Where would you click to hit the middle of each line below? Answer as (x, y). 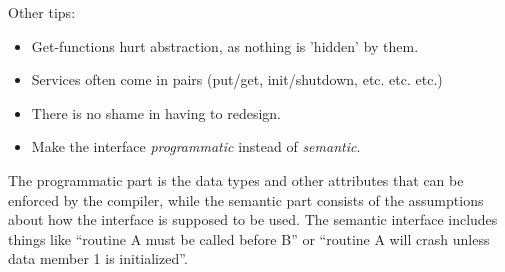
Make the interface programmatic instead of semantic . (196, 146)
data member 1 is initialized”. (98, 258)
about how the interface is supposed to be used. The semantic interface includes (253, 219)
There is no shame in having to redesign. (156, 112)
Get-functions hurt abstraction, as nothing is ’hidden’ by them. (225, 45)
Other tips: (42, 12)
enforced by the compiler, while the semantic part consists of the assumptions (246, 199)
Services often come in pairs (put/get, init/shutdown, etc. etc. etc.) (237, 79)
